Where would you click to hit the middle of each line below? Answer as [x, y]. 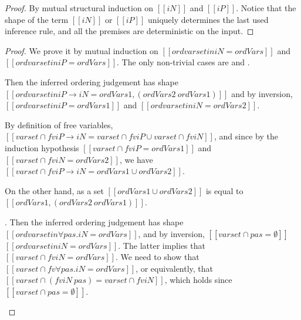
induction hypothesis [42, 147]
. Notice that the [266, 8]
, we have [136, 159]
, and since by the [246, 136]
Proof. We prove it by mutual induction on [82, 50]
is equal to [224, 190]
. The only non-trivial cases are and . [183, 62]
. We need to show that [157, 257]
